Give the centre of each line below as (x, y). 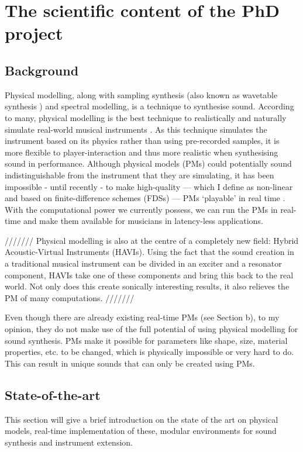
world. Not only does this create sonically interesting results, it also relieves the (147, 286)
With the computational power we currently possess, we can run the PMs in (141, 209)
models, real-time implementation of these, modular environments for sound (141, 431)
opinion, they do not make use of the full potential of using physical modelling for (151, 329)
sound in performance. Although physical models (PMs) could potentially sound (148, 163)
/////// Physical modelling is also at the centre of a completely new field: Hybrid (152, 240)
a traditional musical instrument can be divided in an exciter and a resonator (143, 263)
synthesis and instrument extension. (69, 442)
